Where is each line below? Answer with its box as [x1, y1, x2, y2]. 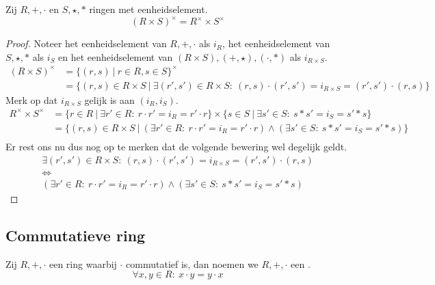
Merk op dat [5, 92, 58, 107]
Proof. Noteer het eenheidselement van [5, 36, 167, 51]
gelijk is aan [84, 92, 135, 107]
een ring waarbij [49, 256, 117, 271]
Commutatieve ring [5, 224, 146, 245]
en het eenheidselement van [58, 49, 173, 64]
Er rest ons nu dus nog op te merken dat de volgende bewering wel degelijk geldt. [5, 139, 347, 154]
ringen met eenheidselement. [89, 2, 208, 16]
